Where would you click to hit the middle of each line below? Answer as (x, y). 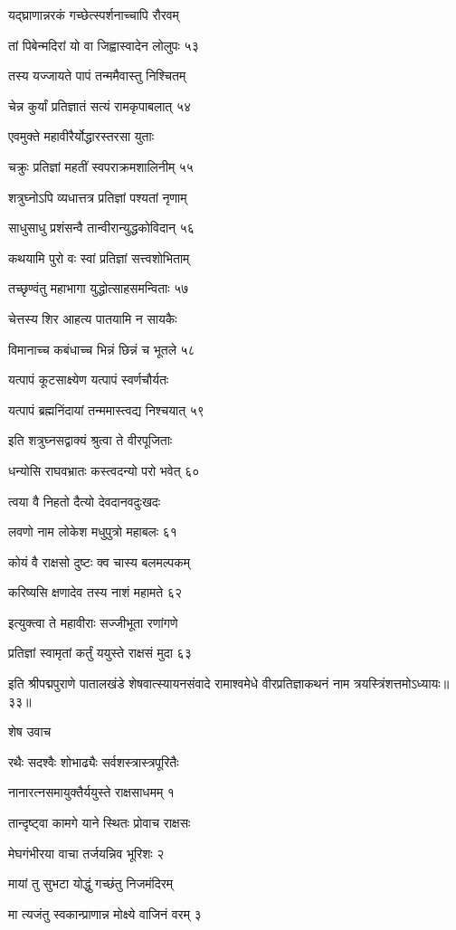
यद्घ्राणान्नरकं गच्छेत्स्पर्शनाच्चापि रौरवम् (94, 14)
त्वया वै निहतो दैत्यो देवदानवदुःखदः (85, 501)
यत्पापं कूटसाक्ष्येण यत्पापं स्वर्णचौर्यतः (89, 380)
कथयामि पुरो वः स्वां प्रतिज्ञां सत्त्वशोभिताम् (99, 257)
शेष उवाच (30, 731)
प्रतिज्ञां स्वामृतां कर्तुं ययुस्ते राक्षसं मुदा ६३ (100, 653)
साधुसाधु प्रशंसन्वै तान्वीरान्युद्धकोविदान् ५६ (101, 228)
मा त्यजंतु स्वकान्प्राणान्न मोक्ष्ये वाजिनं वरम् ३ (105, 913)
